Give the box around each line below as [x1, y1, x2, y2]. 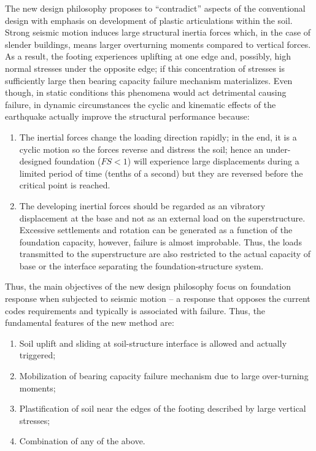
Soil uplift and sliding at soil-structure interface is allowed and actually [19, 336, 287, 349]
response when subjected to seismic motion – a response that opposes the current [5, 292, 310, 305]
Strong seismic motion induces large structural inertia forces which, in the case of [5, 26, 311, 39]
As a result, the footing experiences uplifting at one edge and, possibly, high [5, 50, 291, 63]
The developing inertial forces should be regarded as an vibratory [19, 199, 266, 212]
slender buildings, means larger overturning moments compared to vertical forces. [5, 37, 311, 50]
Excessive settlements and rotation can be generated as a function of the [19, 223, 293, 236]
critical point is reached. [19, 179, 110, 191]
